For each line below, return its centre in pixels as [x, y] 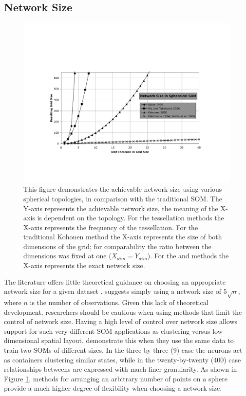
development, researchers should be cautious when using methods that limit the [123, 312]
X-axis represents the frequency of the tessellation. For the [111, 227]
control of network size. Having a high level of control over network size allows [121, 321]
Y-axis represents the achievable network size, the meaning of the [121, 208]
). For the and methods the [188, 256]
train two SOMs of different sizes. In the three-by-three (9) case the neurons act [123, 350]
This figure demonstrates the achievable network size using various [123, 189]
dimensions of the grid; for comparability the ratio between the [117, 246]
